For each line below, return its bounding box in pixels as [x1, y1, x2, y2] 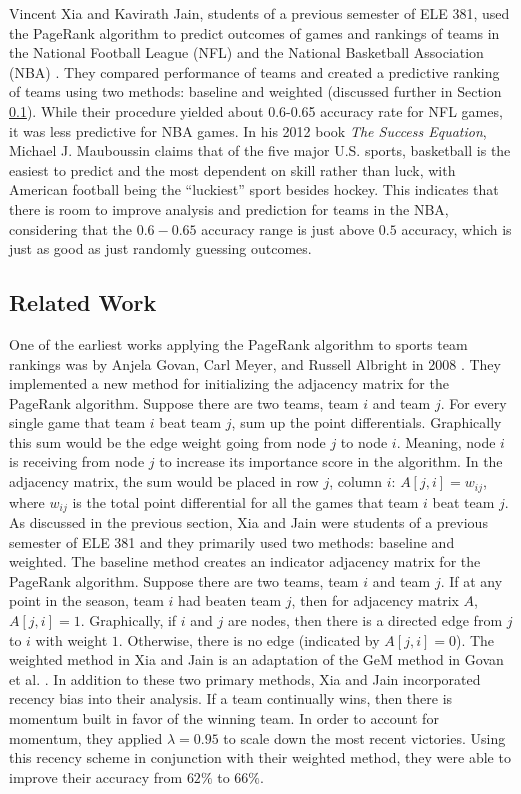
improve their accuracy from [9, 766, 183, 787]
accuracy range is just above [201, 218, 375, 239]
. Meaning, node [396, 431, 496, 452]
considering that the [9, 218, 133, 239]
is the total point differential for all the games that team [72, 491, 419, 512]
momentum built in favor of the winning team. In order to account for [9, 707, 439, 728]
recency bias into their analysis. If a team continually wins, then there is [9, 688, 453, 709]
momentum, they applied [9, 727, 163, 748]
